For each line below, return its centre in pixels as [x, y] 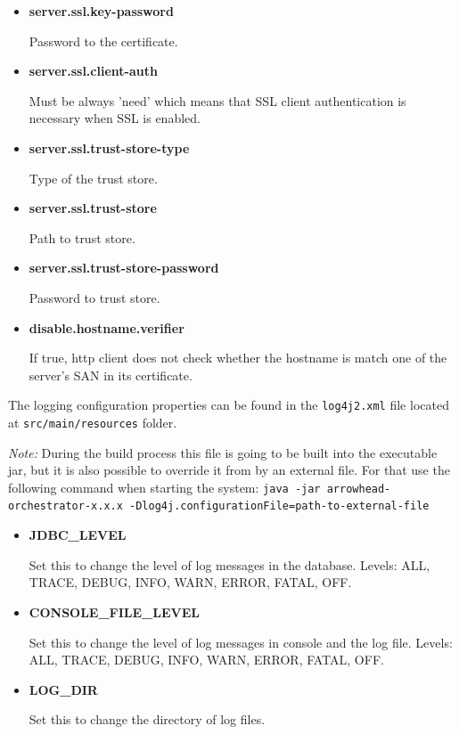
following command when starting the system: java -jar [164, 487]
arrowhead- [359, 489]
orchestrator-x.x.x [66, 506]
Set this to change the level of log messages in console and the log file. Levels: [241, 642]
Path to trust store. [82, 237]
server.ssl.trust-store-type [109, 147]
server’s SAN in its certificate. [111, 375]
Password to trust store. [94, 297]
